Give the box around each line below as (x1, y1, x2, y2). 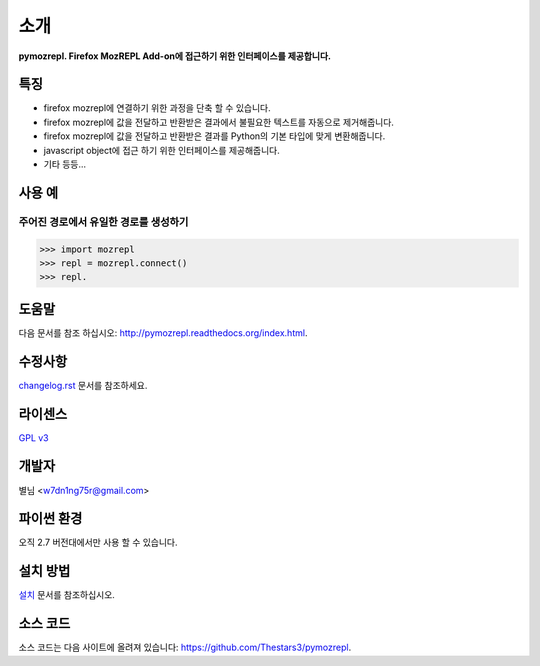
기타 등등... (43, 158, 87, 170)
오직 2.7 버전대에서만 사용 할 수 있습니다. (18, 536, 179, 549)
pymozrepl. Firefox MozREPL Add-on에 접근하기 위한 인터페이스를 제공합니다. (18, 50, 332, 62)
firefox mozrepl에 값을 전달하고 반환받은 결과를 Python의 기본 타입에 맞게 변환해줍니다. (43, 130, 386, 142)
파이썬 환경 (18, 510, 83, 527)
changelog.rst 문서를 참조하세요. (18, 379, 148, 391)
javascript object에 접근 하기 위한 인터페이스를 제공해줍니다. (43, 144, 280, 156)
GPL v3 (18, 431, 49, 444)
